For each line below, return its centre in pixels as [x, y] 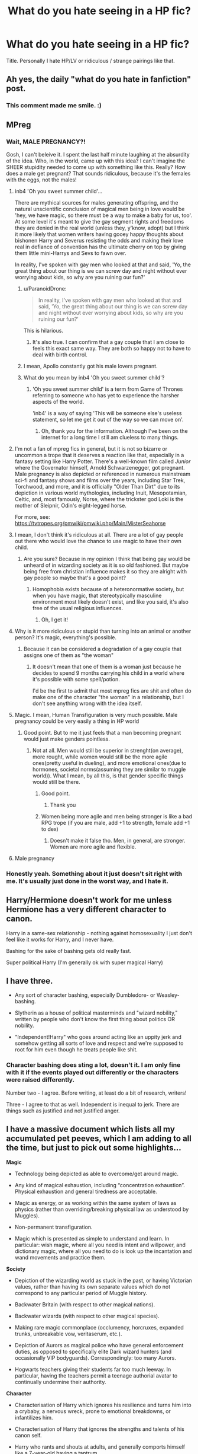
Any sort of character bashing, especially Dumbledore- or [85, 995]
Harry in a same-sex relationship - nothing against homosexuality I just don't [99, 933]
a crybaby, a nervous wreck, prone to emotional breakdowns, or [93, 1411]
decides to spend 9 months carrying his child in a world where [108, 673]
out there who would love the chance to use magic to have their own [98, 541]
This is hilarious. [43, 330]
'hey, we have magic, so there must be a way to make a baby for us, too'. [103, 215]
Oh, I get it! [55, 619]
